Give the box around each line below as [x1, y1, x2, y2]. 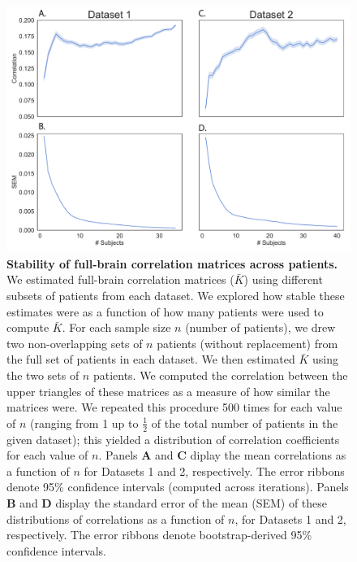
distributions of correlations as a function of [6, 510, 225, 527]
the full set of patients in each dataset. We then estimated [6, 351, 295, 368]
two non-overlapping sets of [6, 334, 143, 351]
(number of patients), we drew [185, 319, 336, 336]
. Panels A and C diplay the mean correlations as [98, 447, 346, 464]
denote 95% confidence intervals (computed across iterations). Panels [6, 478, 349, 495]
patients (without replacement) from [157, 334, 338, 351]
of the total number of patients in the [151, 414, 338, 431]
